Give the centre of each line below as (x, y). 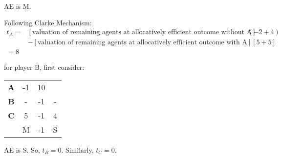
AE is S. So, (22, 149)
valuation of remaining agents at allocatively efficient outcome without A (142, 32)
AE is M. (18, 6)
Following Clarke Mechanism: (48, 22)
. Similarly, (77, 149)
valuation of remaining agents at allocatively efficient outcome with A (142, 43)
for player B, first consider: (44, 67)
